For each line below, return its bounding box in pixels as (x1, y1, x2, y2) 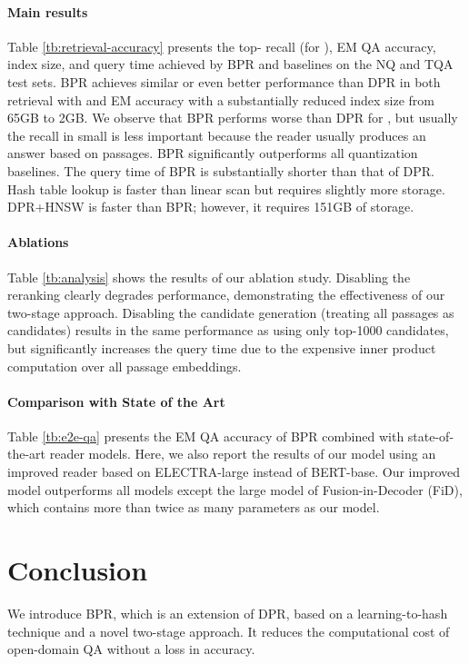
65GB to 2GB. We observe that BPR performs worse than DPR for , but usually (7, 108, 458, 127)
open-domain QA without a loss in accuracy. (7, 639, 255, 659)
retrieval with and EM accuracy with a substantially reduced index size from (7, 90, 435, 109)
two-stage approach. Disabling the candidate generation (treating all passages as (7, 302, 454, 322)
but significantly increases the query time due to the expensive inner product (7, 338, 436, 357)
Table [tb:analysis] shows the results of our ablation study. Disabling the (7, 267, 411, 286)
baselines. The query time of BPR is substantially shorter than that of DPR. (7, 161, 434, 180)
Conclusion (7, 551, 148, 589)
